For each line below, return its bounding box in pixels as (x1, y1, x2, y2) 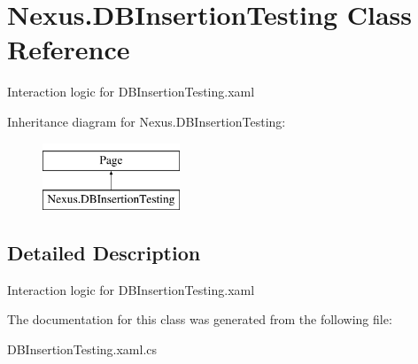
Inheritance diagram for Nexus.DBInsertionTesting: (7, 112, 286, 130)
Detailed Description (7, 239, 201, 267)
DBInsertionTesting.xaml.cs (7, 340, 158, 359)
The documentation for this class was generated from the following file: (7, 310, 392, 329)
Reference (7, 31, 130, 67)
